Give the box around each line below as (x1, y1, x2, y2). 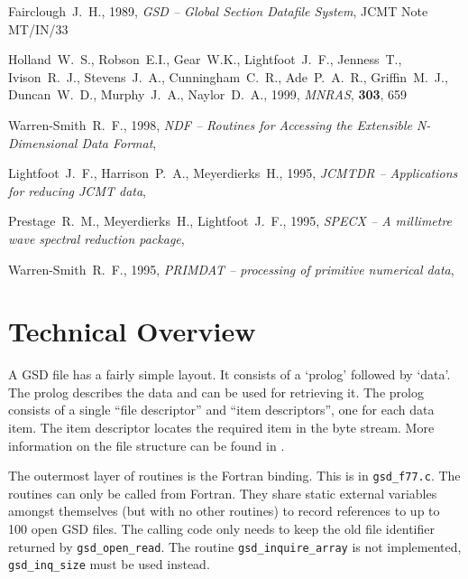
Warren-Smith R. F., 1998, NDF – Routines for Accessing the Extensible (8, 115, 412, 134)
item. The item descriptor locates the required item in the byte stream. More (8, 418, 435, 437)
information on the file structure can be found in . (8, 435, 285, 454)
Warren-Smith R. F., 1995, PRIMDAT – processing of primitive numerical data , (8, 259, 454, 278)
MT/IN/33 (8, 19, 69, 38)
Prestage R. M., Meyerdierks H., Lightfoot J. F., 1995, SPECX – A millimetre (8, 211, 453, 230)
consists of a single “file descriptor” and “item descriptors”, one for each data (8, 400, 435, 419)
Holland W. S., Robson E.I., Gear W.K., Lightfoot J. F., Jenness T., (8, 50, 402, 69)
